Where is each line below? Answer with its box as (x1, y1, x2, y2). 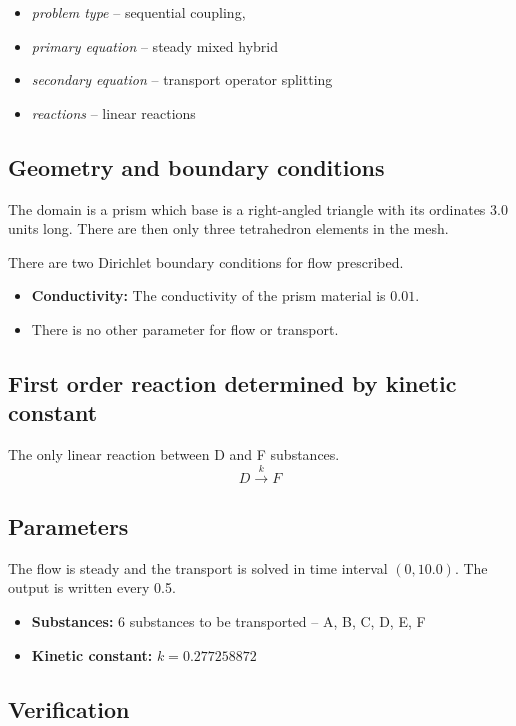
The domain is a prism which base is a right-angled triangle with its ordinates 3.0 (8, 198, 508, 219)
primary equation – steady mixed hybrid (31, 35, 278, 56)
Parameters (8, 510, 129, 541)
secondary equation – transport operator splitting (31, 69, 333, 90)
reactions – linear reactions (31, 102, 196, 123)
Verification (8, 693, 130, 724)
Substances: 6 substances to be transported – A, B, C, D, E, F (31, 610, 426, 631)
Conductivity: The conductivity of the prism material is (31, 285, 386, 306)
